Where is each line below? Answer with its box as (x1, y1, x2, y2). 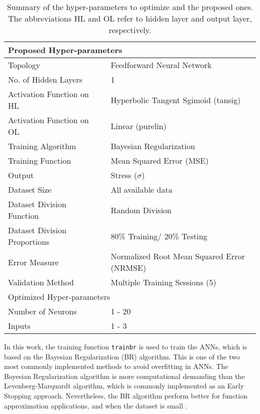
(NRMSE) (110, 262, 146, 273)
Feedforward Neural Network (110, 59, 212, 71)
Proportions (8, 236, 49, 247)
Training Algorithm (8, 140, 76, 152)
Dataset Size (8, 184, 51, 195)
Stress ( (110, 169, 137, 181)
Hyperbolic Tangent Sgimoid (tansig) (110, 94, 241, 106)
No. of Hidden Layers (8, 74, 82, 85)
